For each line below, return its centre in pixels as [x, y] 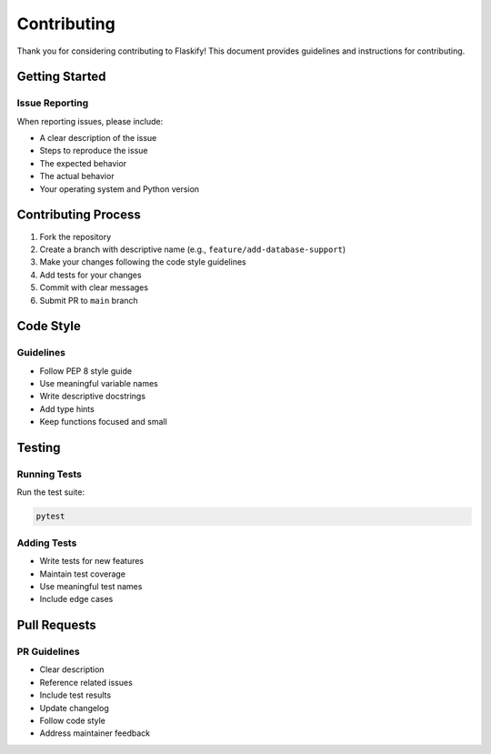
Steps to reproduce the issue [94, 151]
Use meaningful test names [91, 586]
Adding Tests [47, 543]
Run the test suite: [51, 492]
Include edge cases [76, 599]
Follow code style [73, 720]
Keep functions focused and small [103, 422]
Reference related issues [86, 682]
